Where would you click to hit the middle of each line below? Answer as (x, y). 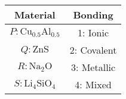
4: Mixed (93, 84)
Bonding (93, 15)
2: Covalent (93, 50)
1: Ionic (93, 33)
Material (35, 15)
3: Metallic (93, 67)
